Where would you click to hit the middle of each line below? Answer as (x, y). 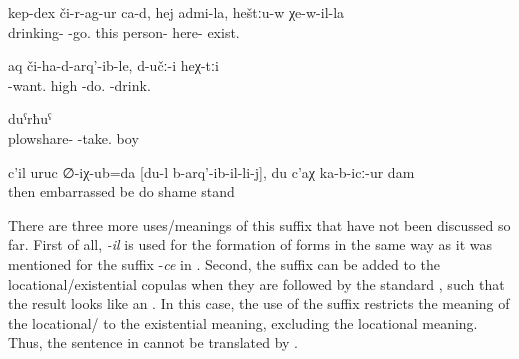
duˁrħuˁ (30, 118)
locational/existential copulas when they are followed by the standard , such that (256, 283)
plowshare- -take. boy (73, 137)
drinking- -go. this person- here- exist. (124, 31)
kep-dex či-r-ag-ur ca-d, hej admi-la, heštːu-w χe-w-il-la (176, 12)
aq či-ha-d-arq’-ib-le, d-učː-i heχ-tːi (113, 65)
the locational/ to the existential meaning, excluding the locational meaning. (243, 322)
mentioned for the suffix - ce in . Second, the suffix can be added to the (224, 263)
